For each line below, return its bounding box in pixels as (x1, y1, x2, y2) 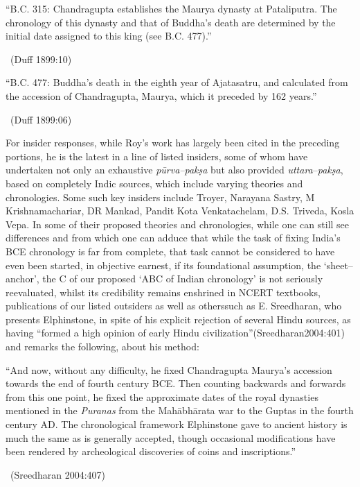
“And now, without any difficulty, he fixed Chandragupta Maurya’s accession (6, 362, 332, 377)
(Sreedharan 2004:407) (10, 467, 105, 481)
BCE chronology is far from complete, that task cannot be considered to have (6, 243, 335, 258)
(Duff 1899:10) (10, 51, 72, 66)
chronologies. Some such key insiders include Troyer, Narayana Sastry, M (6, 189, 315, 204)
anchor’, (6, 271, 39, 286)
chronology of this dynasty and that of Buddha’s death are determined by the (6, 15, 336, 29)
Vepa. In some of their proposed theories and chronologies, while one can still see (6, 216, 350, 231)
